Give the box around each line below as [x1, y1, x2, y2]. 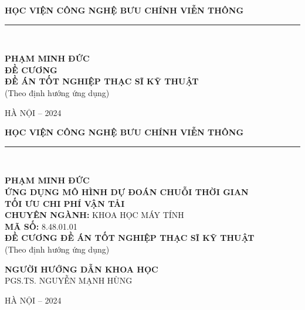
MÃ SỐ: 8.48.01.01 [5, 220, 77, 232]
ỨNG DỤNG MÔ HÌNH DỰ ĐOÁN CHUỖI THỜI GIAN [5, 185, 249, 197]
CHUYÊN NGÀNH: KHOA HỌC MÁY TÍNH [5, 209, 184, 221]
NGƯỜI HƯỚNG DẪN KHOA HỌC [5, 263, 158, 275]
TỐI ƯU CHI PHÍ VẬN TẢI [5, 197, 125, 209]
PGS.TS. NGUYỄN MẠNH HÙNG [5, 274, 133, 287]
